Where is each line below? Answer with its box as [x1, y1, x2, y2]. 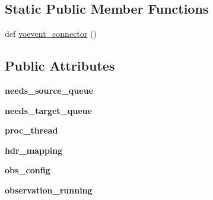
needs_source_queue [5, 84, 94, 96]
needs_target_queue [5, 104, 92, 116]
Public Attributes [5, 56, 115, 75]
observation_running [5, 183, 93, 196]
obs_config [5, 164, 50, 176]
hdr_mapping [5, 144, 63, 156]
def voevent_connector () [5, 27, 97, 40]
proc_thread [5, 124, 58, 136]
